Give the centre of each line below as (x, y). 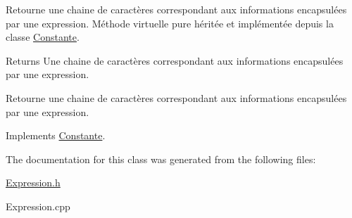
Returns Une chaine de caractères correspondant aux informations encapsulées (175, 60)
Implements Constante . (56, 135)
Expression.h (33, 182)
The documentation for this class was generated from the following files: (161, 159)
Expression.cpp (38, 206)
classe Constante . (43, 37)
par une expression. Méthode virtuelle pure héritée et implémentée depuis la (170, 23)
